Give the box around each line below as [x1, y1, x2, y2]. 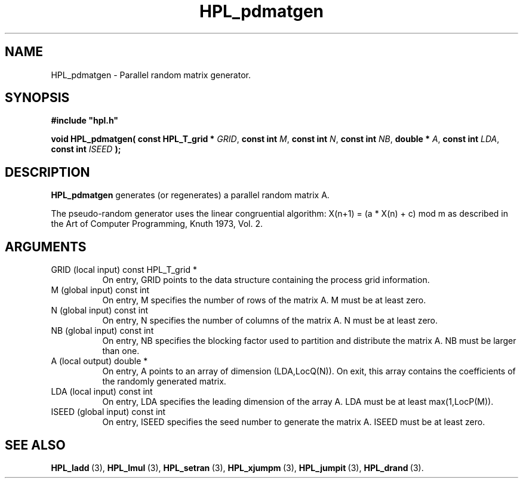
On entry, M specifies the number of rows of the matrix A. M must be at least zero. [102, 295, 426, 306]
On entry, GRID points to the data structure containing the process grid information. [102, 275, 430, 285]
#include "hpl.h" [51, 115, 119, 126]
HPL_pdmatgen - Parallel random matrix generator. [51, 69, 251, 80]
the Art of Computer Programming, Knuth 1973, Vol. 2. [51, 219, 263, 229]
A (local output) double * [51, 356, 148, 367]
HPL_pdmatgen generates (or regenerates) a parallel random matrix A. [51, 190, 330, 201]
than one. [102, 346, 140, 356]
